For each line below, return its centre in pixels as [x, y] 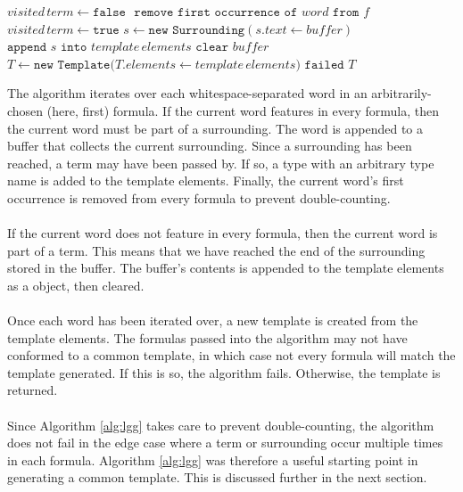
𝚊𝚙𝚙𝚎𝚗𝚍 [27, 48]
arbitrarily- [401, 93]
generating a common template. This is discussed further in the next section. [217, 477]
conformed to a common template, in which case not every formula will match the [231, 355]
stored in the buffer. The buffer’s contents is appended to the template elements [226, 268]
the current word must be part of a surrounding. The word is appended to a [215, 128]
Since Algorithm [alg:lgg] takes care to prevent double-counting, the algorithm [221, 425]
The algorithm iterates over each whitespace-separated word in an [187, 93]
